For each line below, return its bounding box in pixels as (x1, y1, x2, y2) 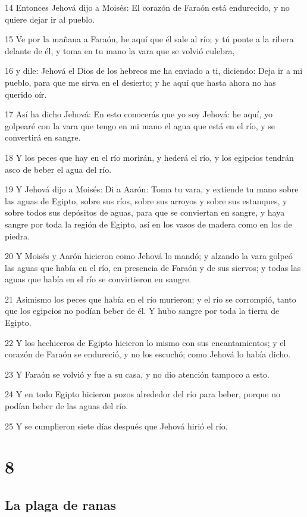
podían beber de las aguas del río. (5, 400, 129, 412)
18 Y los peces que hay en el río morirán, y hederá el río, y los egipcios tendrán (5, 151, 294, 163)
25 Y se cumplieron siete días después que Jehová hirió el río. (5, 419, 228, 432)
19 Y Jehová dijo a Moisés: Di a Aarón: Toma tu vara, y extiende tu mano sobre (5, 183, 299, 195)
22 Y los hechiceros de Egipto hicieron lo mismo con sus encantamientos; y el (5, 336, 286, 348)
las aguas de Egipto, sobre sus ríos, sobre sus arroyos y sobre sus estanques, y (5, 194, 287, 207)
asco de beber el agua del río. (5, 163, 112, 175)
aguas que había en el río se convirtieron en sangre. (5, 273, 192, 285)
